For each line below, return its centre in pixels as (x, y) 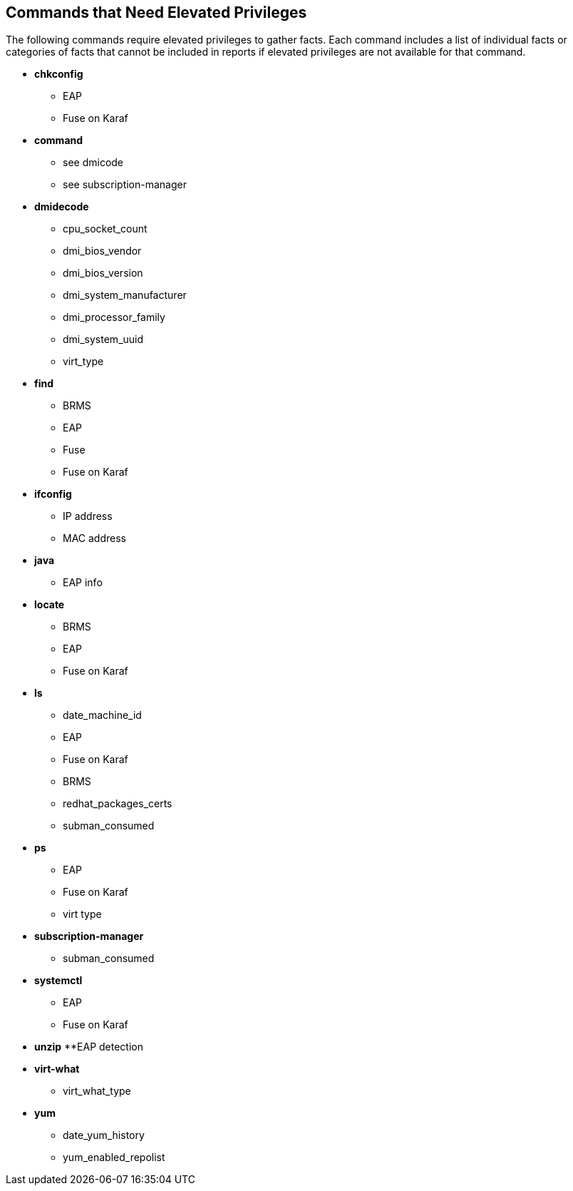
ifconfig (53, 494)
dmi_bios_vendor (102, 251)
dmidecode (62, 207)
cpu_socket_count (105, 229)
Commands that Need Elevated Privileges (156, 12)
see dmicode (93, 163)
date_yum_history (104, 1135)
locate (50, 605)
